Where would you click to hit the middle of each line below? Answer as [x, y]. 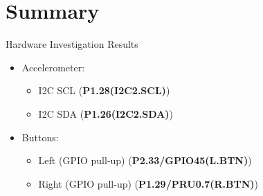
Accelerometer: [53, 67]
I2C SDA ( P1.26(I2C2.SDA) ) [106, 113]
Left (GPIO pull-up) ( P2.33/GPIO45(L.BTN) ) [145, 160]
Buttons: [40, 137]
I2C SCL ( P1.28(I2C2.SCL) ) [104, 90]
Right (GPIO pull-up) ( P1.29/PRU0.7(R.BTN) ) [148, 183]
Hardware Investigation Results [72, 44]
